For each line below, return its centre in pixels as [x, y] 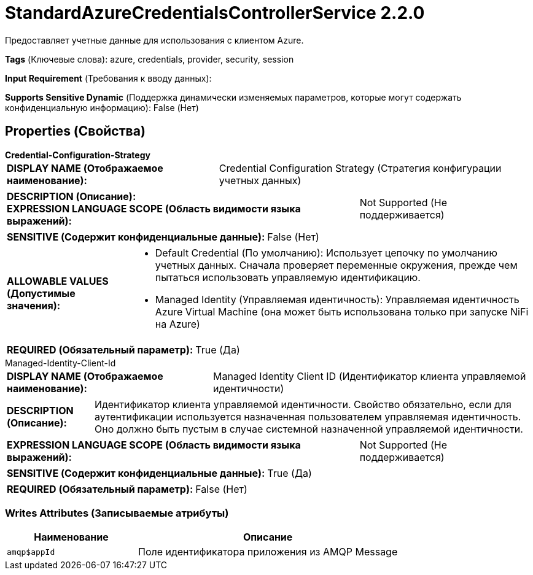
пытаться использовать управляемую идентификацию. [288, 277]
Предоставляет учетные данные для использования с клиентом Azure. [154, 40]
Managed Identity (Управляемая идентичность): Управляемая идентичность [337, 299]
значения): [34, 305]
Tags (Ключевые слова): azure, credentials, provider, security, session [150, 59]
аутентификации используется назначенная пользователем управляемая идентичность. [308, 416]
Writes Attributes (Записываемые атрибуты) [117, 513]
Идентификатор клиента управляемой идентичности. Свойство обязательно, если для [303, 404]
